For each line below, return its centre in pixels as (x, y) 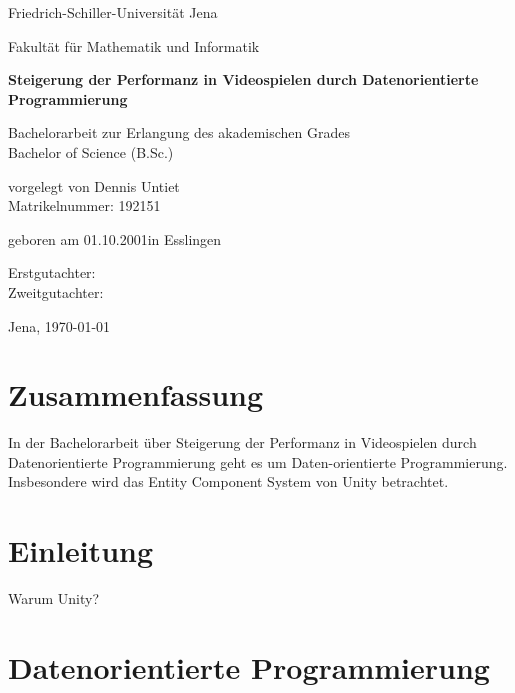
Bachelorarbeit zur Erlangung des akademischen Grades (179, 132)
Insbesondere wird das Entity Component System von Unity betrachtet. (228, 481)
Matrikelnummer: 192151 (84, 205)
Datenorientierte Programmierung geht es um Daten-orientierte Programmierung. (258, 461)
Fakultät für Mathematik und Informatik (134, 45)
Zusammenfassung (136, 394)
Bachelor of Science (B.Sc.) (91, 151)
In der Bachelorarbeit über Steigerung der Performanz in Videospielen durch (242, 442)
